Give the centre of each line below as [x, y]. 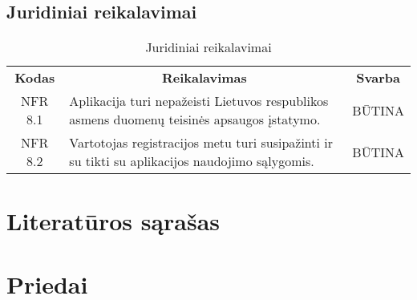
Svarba [378, 78]
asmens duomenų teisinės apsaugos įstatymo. [195, 120]
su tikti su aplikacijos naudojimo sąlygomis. [192, 161]
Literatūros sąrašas [113, 221]
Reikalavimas [204, 78]
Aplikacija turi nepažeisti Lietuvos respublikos [199, 101]
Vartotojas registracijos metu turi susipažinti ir [201, 143]
